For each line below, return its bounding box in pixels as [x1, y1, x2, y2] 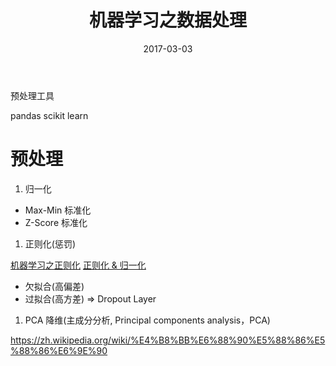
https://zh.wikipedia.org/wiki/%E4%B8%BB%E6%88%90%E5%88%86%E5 [10, 334, 326, 346]
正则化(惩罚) [24, 237, 77, 250]
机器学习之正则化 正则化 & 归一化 [10, 259, 147, 271]
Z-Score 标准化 [24, 216, 88, 228]
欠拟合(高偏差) [24, 280, 85, 292]
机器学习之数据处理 [88, 9, 247, 32]
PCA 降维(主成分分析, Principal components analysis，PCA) [24, 314, 271, 326]
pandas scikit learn [10, 109, 89, 121]
